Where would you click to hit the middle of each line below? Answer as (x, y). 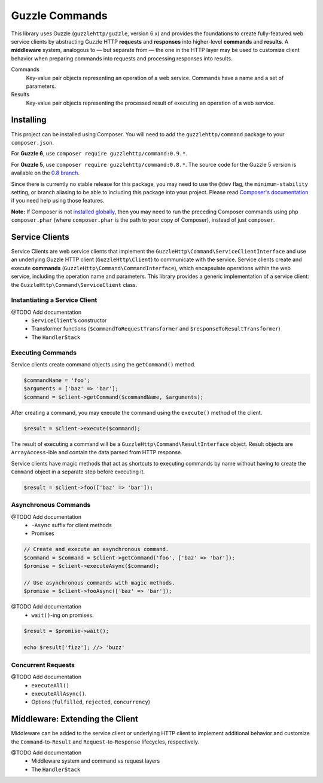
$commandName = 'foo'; (57, 380)
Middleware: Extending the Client (75, 719)
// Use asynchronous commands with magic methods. (100, 582)
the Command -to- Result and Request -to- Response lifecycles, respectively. (105, 742)
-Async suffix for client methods (71, 525)
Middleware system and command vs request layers (96, 761)
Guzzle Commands (59, 16)
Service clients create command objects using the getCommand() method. (103, 365)
